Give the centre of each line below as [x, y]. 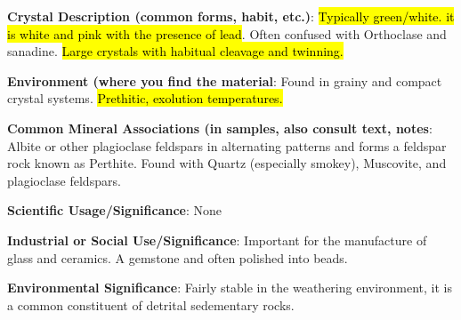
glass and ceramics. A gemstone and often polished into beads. [178, 257]
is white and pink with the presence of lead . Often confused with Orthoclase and [227, 33]
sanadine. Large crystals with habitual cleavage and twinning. [175, 51]
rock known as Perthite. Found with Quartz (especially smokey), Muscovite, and [227, 163]
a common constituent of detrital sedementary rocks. [151, 304]
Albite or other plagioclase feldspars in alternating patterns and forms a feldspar [227, 145]
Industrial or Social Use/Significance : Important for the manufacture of [217, 240]
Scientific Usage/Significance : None [115, 210]
